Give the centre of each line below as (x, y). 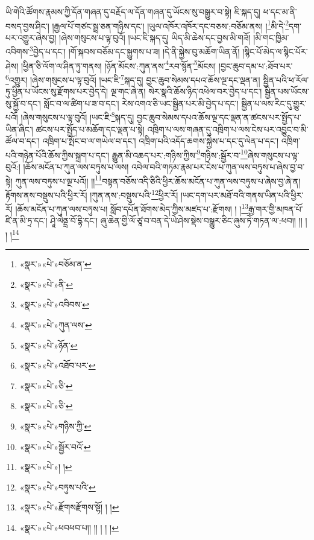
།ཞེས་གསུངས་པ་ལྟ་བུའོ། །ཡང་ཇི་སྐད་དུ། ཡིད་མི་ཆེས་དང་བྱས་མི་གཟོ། (155, 37)
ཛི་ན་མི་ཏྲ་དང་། (27, 221)
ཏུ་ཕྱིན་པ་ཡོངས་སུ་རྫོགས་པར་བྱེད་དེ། (57, 91)
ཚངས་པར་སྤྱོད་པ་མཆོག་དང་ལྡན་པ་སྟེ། (90, 129)
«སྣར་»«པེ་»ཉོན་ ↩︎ (49, 345)
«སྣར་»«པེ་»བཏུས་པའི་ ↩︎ (58, 487)
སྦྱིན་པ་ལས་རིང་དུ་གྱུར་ (274, 103)
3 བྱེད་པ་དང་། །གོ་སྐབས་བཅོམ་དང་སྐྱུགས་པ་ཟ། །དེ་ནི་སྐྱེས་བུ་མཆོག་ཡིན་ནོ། (135, 51)
